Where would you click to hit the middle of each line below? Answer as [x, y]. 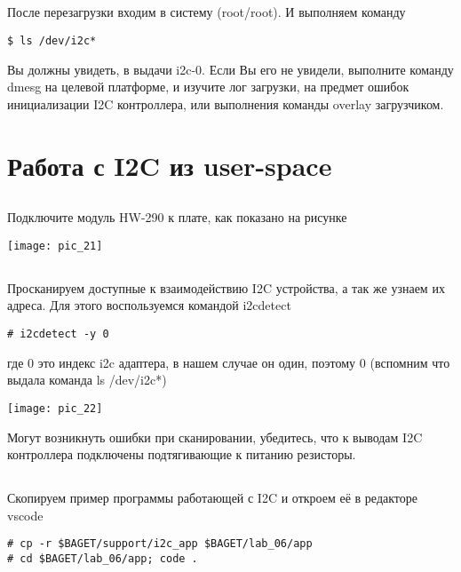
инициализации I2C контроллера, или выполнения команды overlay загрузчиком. [226, 103]
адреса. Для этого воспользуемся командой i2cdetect [149, 305]
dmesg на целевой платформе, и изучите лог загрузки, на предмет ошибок [208, 87]
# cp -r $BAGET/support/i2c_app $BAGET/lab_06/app [160, 544]
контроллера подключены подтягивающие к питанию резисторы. [182, 454]
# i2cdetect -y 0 [58, 334]
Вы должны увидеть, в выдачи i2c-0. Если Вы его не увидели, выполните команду [230, 69]
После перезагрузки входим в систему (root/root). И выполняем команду [207, 12]
